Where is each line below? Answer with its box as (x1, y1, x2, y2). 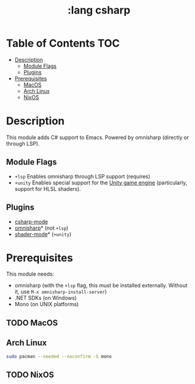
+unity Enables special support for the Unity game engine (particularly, (14, 179, 187, 186)
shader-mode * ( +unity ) (14, 230, 72, 237)
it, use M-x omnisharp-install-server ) (14, 288, 107, 295)
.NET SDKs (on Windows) (14, 294, 77, 302)
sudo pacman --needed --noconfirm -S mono (6, 353, 112, 359)
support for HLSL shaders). (14, 185, 81, 192)
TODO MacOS (6, 317, 58, 327)
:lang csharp (67, 4, 131, 17)
